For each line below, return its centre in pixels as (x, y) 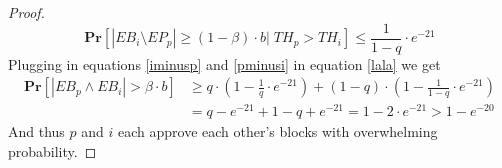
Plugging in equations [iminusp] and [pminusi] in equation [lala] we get (224, 63)
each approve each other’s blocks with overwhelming (277, 131)
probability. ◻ (52, 150)
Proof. (26, 12)
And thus (36, 131)
